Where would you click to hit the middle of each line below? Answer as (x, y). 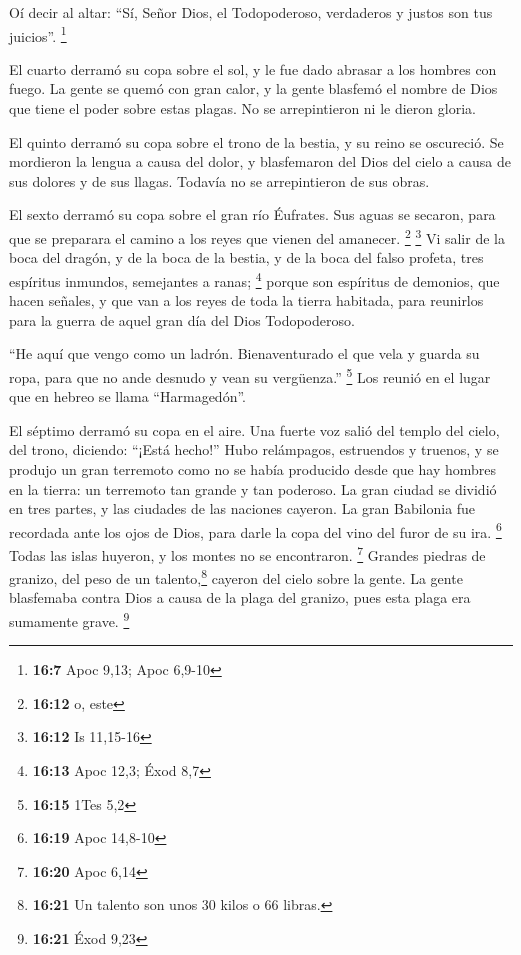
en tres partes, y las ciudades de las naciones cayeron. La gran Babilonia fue (242, 508)
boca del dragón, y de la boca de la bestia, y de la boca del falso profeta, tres (246, 257)
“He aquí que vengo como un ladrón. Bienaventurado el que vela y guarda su (244, 353)
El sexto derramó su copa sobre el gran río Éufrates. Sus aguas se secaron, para (252, 214)
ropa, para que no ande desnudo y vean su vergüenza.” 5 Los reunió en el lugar (250, 375)
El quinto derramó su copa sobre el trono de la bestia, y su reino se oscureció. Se (256, 141)
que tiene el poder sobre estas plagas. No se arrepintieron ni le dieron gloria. (242, 108)
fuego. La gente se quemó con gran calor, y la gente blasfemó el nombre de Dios (253, 88)
